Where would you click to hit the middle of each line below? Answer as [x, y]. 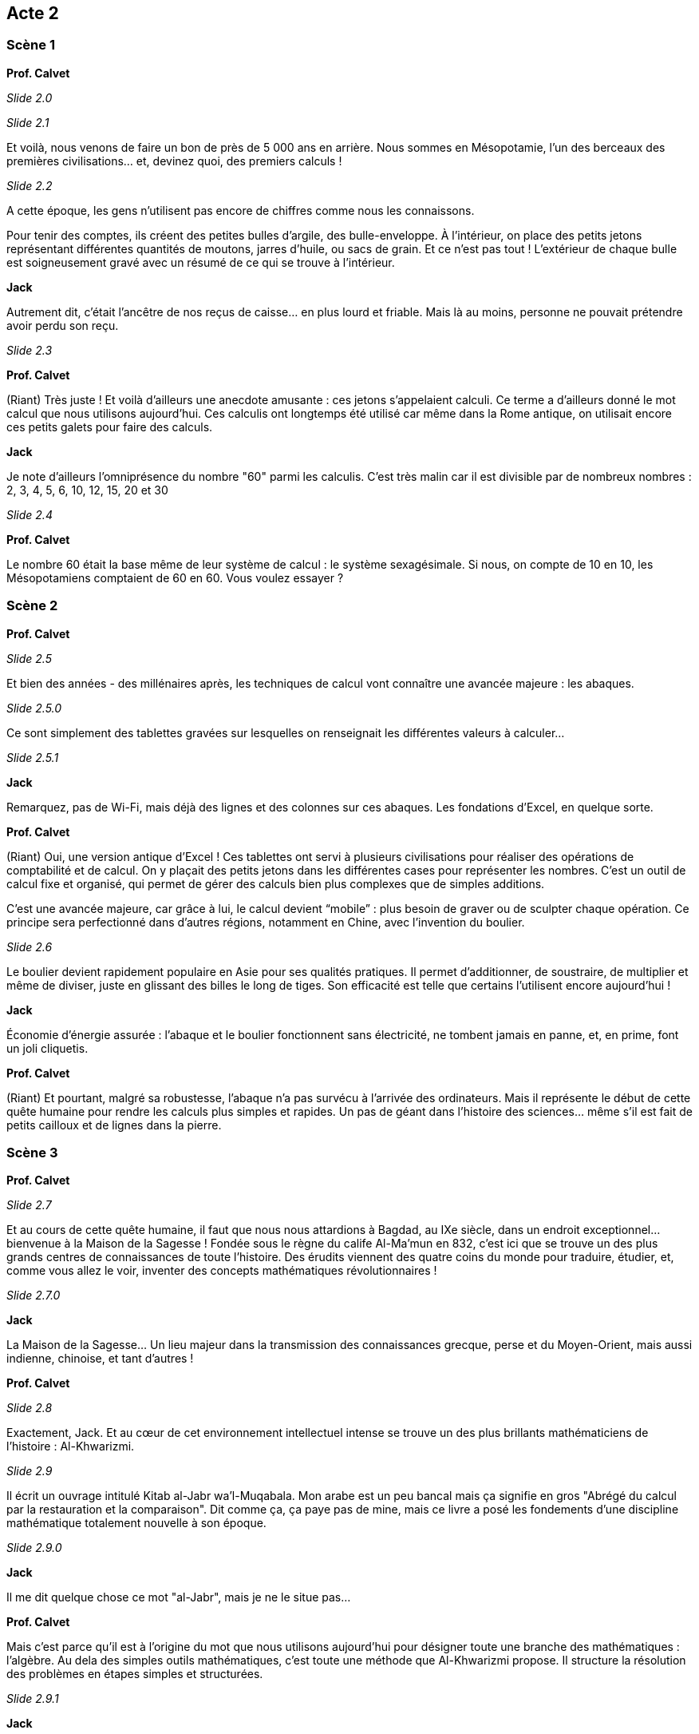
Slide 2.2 [30, 185]
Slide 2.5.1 [33, 757]
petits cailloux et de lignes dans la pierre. [114, 1125]
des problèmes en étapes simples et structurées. [135, 1674]
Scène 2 [32, 606]
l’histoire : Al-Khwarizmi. [71, 1446]
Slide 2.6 [30, 946]
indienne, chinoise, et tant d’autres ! [100, 1359]
